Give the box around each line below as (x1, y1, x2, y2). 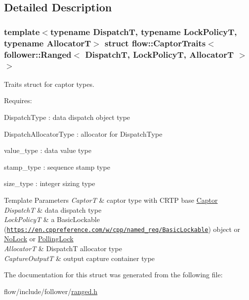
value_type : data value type (4, 145, 91, 155)
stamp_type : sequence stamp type (4, 161, 110, 172)
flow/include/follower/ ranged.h (4, 286, 98, 296)
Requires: (4, 95, 32, 106)
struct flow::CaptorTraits (105, 37, 206, 49)
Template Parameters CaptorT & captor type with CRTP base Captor (4, 194, 218, 205)
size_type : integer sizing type (4, 178, 95, 188)
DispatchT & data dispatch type (4, 204, 102, 215)
